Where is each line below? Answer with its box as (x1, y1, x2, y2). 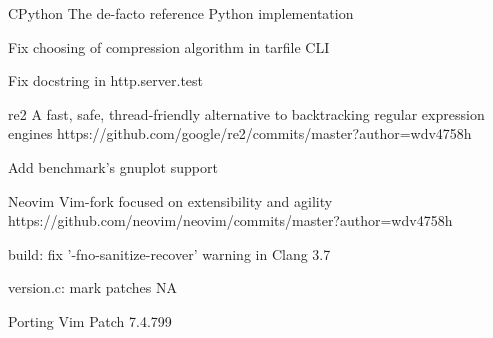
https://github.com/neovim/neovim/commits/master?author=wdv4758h (8, 210, 453, 231)
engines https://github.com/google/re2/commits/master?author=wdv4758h (8, 123, 472, 144)
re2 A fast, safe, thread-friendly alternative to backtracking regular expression (8, 103, 485, 124)
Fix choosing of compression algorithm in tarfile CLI (8, 36, 330, 57)
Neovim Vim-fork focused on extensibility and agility (8, 190, 333, 211)
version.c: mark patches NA (8, 277, 177, 298)
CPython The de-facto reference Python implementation (8, 3, 354, 23)
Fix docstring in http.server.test (8, 70, 204, 91)
